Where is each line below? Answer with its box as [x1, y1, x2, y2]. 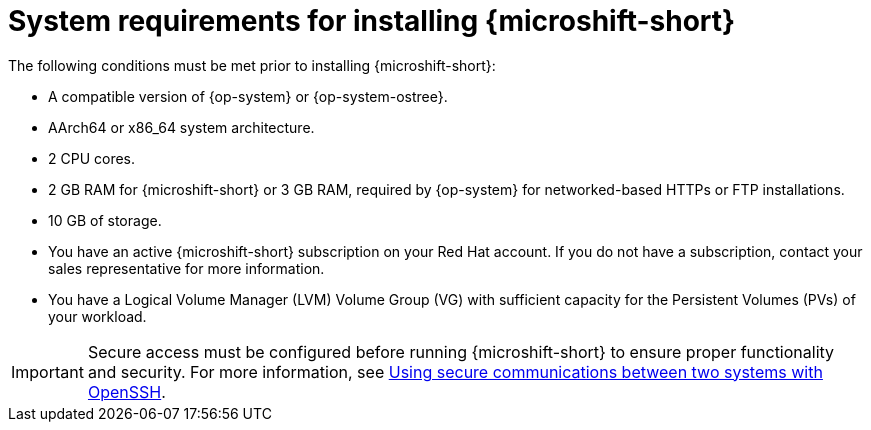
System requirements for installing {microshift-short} [8, 4, 736, 38]
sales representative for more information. [48, 259, 325, 277]
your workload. [48, 307, 147, 325]
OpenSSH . [87, 381, 166, 402]
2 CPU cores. [48, 149, 136, 167]
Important [11, 361, 84, 382]
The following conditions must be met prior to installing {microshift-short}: [8, 56, 496, 74]
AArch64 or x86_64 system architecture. [48, 118, 315, 136]
